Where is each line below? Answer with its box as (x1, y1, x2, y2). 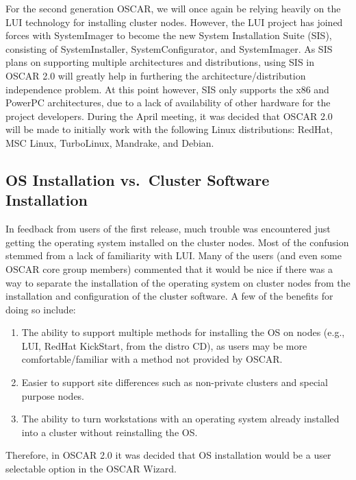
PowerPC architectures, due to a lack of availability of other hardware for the (5, 95, 331, 110)
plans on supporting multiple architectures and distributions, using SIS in (5, 55, 315, 69)
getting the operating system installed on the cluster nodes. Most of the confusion (5, 235, 349, 249)
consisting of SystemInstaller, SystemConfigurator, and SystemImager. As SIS (5, 41, 333, 56)
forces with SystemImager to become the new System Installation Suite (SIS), (5, 28, 332, 43)
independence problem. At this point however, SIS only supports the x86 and (5, 82, 329, 96)
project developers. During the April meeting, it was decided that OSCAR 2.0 (5, 108, 333, 123)
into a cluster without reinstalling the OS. (21, 424, 198, 439)
